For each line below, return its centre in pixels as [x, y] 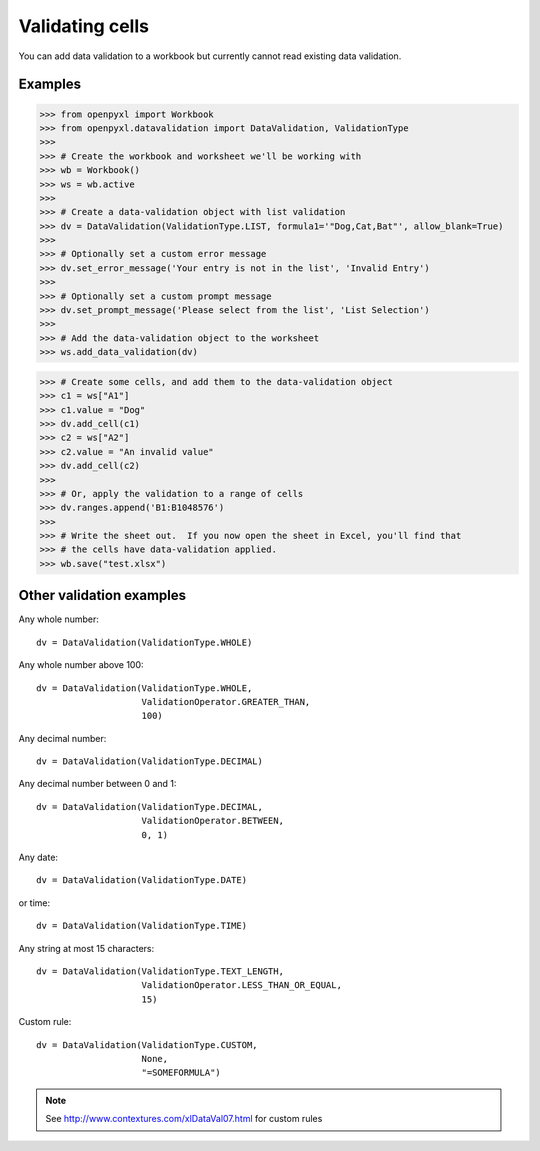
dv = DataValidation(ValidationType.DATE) [142, 880]
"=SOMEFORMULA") [181, 1073]
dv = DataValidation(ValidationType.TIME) [142, 926]
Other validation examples [102, 595]
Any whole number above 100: [81, 665]
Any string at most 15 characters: [86, 948]
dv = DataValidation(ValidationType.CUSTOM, [147, 1044]
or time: [34, 902]
